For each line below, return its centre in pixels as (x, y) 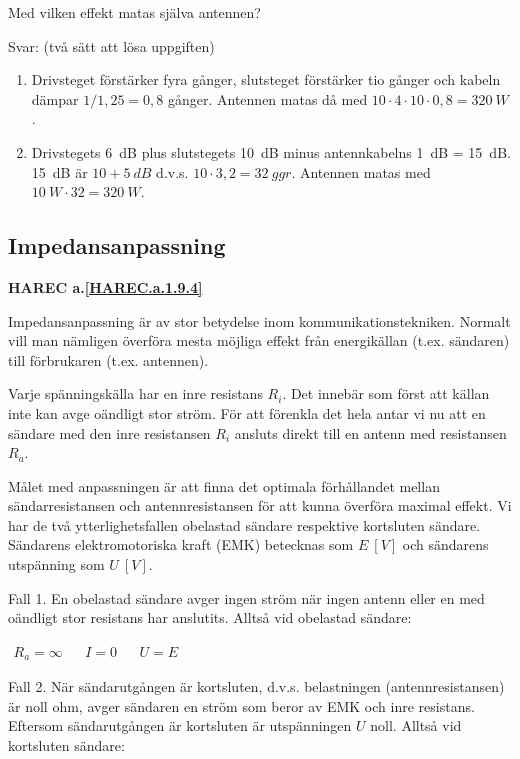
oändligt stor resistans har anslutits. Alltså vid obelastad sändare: (210, 617)
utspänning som (56, 564)
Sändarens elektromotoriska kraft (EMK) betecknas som (181, 544)
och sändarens (445, 544)
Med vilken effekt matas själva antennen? (134, 12)
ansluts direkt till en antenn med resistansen (370, 432)
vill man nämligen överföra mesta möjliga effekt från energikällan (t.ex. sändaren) (259, 340)
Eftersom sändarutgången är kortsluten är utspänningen (180, 725)
